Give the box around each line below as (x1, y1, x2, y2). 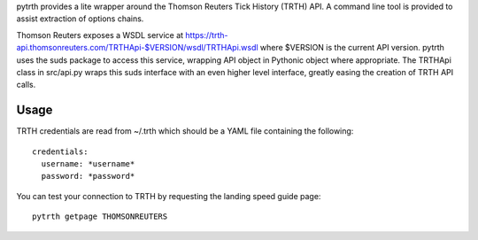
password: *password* (41, 171, 135, 182)
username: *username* (41, 159, 135, 169)
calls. (16, 80, 36, 90)
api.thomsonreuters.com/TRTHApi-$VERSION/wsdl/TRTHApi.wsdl (16, 43, 258, 53)
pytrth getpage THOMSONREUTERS (32, 212, 168, 221)
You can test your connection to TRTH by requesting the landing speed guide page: (16, 190, 321, 201)
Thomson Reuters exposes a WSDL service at (16, 29, 184, 40)
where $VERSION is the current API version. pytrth (259, 43, 444, 53)
